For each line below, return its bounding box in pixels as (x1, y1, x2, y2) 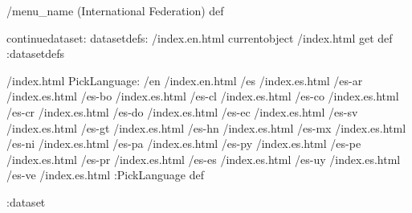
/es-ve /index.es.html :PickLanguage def (6, 166, 204, 183)
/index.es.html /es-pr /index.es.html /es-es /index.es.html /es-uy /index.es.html (6, 150, 401, 167)
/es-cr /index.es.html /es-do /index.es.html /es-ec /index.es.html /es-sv (6, 103, 358, 120)
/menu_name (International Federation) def (6, 2, 224, 18)
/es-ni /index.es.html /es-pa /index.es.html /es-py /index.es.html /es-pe (6, 135, 361, 152)
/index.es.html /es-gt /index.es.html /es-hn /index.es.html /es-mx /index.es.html (6, 119, 406, 136)
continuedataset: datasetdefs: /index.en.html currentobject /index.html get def (6, 29, 393, 46)
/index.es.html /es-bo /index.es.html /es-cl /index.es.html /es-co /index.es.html (6, 88, 399, 104)
